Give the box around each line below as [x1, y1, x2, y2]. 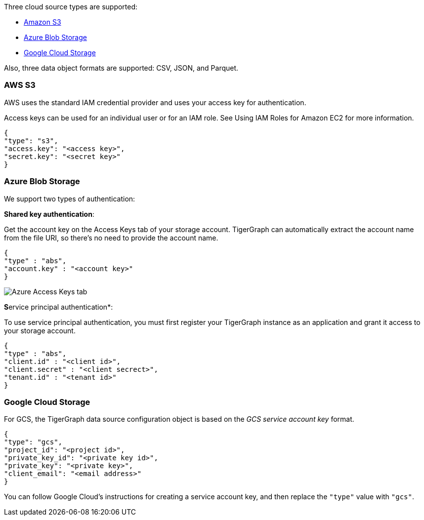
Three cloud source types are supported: [4, 2, 138, 11]
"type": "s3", [4, 136, 58, 145]
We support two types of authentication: [4, 194, 135, 203]
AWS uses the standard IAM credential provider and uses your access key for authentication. [4, 98, 306, 107]
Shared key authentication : [4, 209, 94, 218]
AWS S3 [4, 80, 36, 90]
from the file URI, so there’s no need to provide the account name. [4, 233, 218, 242]
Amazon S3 [24, 18, 61, 26]
